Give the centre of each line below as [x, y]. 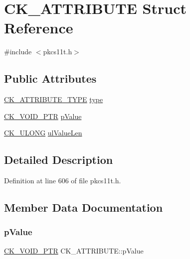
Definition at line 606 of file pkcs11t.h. [63, 181]
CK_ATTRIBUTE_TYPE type [54, 99]
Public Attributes [50, 78]
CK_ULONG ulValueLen [43, 133]
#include [18, 52]
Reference [39, 28]
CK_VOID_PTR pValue [43, 116]
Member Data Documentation [84, 207]
